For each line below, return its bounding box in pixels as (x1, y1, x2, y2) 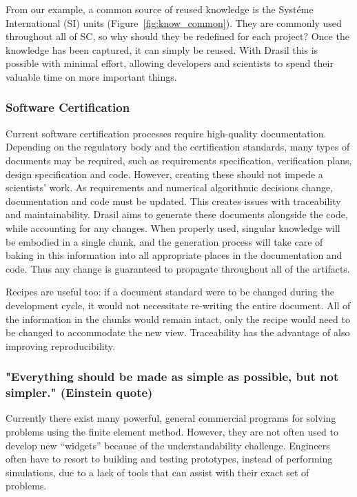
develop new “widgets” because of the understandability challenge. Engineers (6, 438, 330, 452)
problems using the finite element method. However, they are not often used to (6, 425, 338, 439)
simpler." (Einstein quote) (6, 384, 153, 401)
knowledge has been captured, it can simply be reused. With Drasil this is (6, 42, 318, 57)
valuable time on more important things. (6, 69, 177, 84)
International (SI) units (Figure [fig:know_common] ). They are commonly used (6, 15, 342, 30)
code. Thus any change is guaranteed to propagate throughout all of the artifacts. (6, 261, 350, 275)
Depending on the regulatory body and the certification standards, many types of (6, 139, 350, 154)
